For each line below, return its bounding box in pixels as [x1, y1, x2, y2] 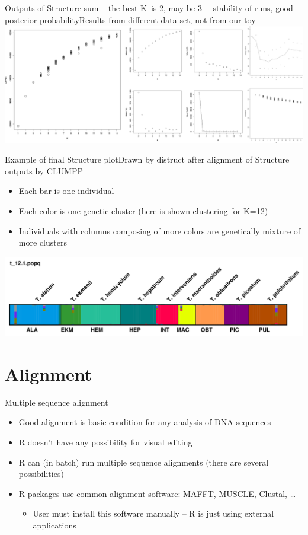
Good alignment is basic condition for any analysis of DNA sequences [18, 416, 271, 428]
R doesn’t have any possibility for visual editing [18, 435, 192, 448]
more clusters [18, 236, 67, 249]
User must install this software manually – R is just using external [33, 507, 274, 520]
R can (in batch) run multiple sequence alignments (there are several [18, 456, 269, 468]
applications [33, 518, 76, 531]
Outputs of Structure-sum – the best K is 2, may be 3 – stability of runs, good [5, 2, 293, 14]
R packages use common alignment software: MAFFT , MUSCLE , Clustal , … [18, 487, 296, 499]
